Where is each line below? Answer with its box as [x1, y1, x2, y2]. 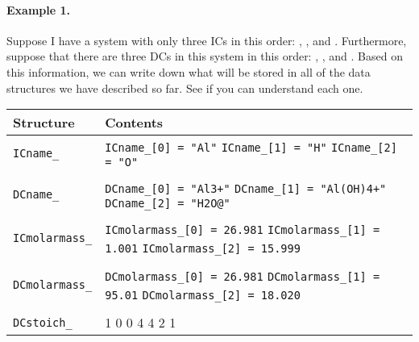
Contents [105, 113, 164, 132]
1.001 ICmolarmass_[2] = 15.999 [105, 242, 301, 256]
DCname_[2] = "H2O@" [105, 197, 230, 211]
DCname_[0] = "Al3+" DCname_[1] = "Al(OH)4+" [105, 182, 387, 196]
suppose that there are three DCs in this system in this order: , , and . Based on [6, 48, 403, 65]
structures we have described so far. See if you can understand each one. [6, 79, 363, 96]
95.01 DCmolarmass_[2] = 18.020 [105, 289, 301, 302]
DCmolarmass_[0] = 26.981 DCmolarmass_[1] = [105, 270, 380, 284]
